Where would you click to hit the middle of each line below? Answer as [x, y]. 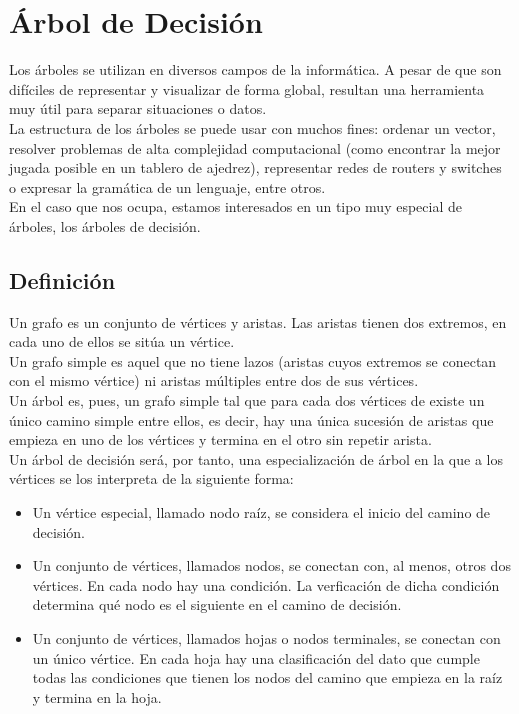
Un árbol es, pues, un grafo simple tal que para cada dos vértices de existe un [247, 400]
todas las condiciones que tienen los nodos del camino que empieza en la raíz [267, 677]
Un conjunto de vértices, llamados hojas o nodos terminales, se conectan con [266, 637]
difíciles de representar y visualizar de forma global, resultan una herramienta [247, 88]
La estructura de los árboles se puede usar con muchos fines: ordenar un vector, [252, 127]
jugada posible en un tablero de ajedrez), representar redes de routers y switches [255, 167]
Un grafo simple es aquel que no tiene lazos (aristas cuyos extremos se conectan [253, 360]
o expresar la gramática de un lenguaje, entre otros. [167, 186]
